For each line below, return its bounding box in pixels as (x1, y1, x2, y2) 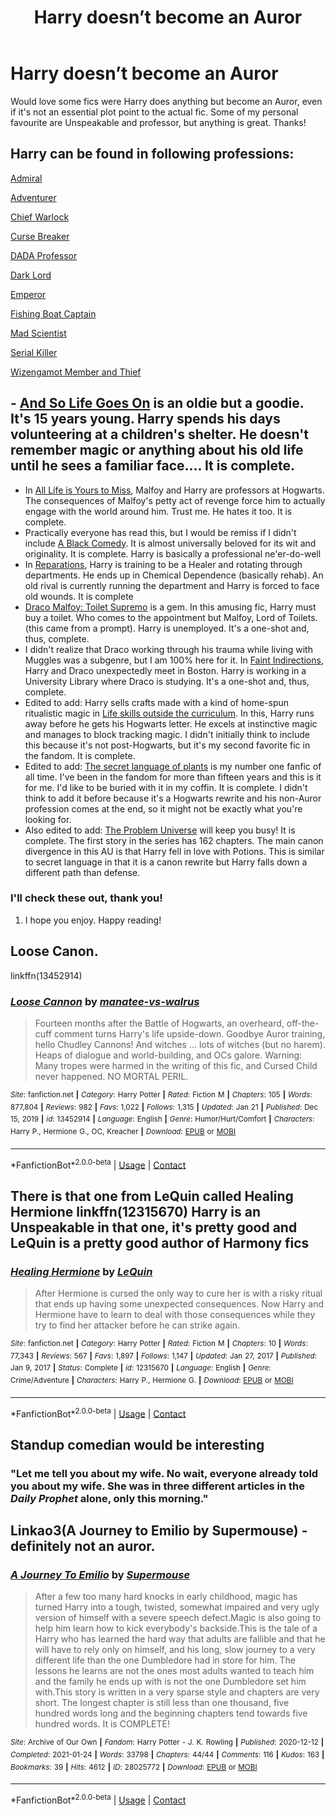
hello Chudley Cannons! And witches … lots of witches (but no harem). (34, 1038, 326, 1050)
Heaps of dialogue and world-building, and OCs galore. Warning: (34, 1049, 303, 1061)
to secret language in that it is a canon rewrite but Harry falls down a (24, 856, 308, 868)
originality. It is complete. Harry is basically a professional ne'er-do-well (24, 547, 322, 560)
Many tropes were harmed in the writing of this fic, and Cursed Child (34, 1059, 318, 1071)
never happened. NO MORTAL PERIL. (34, 1070, 189, 1082)
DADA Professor (10, 249, 78, 261)
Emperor (10, 288, 47, 300)
